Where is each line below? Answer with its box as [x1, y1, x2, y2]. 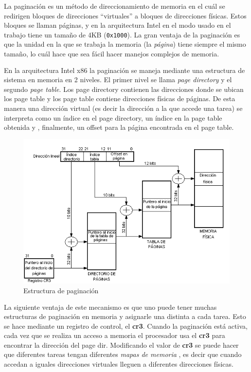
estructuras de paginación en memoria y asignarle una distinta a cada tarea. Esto [4, 311, 246, 321]
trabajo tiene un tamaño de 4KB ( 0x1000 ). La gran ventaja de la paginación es [4, 29, 240, 39]
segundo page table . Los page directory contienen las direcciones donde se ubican [4, 84, 244, 94]
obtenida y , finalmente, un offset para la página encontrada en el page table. [4, 122, 234, 132]
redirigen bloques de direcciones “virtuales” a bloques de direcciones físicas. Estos [4, 10, 247, 20]
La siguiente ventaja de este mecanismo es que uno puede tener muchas [4, 301, 217, 312]
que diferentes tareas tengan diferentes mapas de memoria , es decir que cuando [4, 349, 242, 359]
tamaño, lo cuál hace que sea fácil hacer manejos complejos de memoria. [4, 49, 219, 59]
